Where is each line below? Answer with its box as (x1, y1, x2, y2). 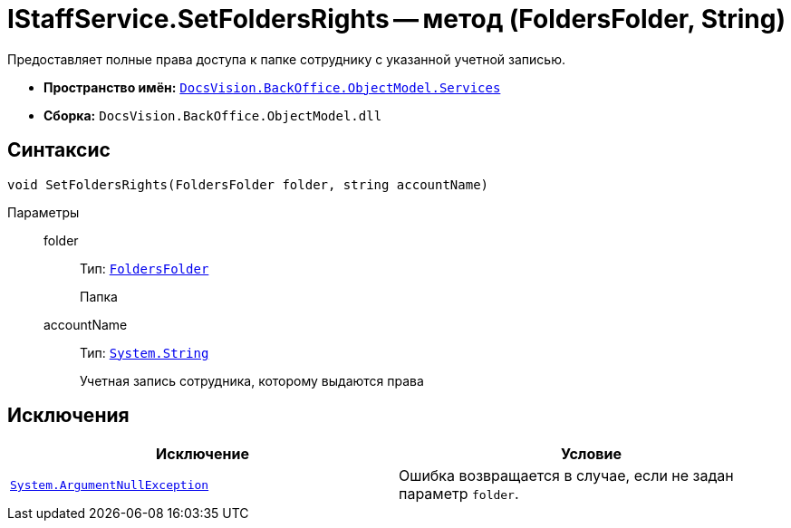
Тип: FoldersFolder (80, 260, 209, 276)
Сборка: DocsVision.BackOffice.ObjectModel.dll (43, 107, 382, 123)
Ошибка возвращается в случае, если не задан (399, 466, 734, 485)
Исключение (156, 445, 249, 464)
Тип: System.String (80, 344, 209, 360)
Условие (561, 445, 622, 464)
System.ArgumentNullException (10, 477, 209, 492)
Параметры (7, 204, 80, 220)
